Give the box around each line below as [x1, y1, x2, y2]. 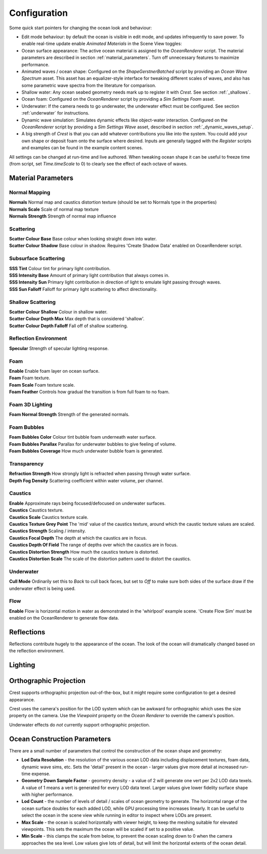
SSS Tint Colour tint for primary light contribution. [9, 265, 111, 271]
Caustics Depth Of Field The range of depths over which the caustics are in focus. [9, 542, 178, 548]
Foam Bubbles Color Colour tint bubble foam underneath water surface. [9, 434, 157, 440]
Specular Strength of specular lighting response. [9, 345, 109, 351]
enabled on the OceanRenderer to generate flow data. [9, 615, 119, 621]
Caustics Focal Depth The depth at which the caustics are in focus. [9, 535, 147, 541]
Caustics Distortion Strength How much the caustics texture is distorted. [9, 549, 159, 555]
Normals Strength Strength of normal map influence [9, 213, 116, 219]
